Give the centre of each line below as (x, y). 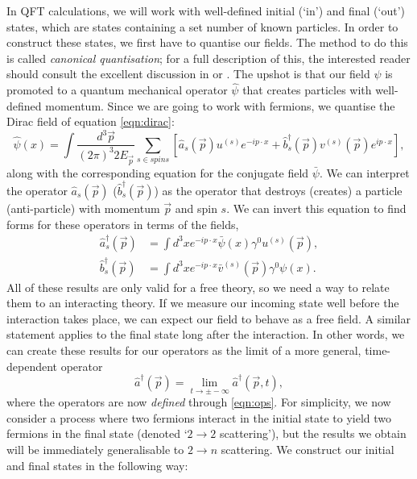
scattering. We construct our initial (308, 449)
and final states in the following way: (97, 465)
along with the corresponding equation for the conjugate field (158, 172)
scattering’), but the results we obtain (313, 433)
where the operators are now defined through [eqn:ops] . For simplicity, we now (199, 402)
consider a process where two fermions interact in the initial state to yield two (199, 417)
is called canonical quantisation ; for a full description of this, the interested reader (208, 58)
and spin (196, 208)
